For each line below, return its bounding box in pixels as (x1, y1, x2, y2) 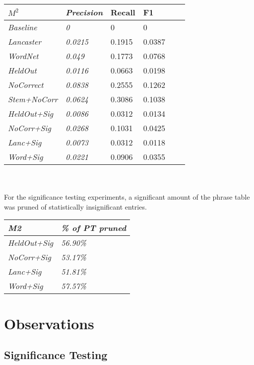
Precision (65, 6, 103, 18)
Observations (4, 313, 94, 333)
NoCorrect (8, 79, 44, 90)
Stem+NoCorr (8, 93, 58, 105)
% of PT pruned (61, 222, 127, 234)
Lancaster (8, 36, 42, 47)
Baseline (8, 21, 37, 33)
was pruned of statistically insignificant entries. (4, 201, 147, 212)
